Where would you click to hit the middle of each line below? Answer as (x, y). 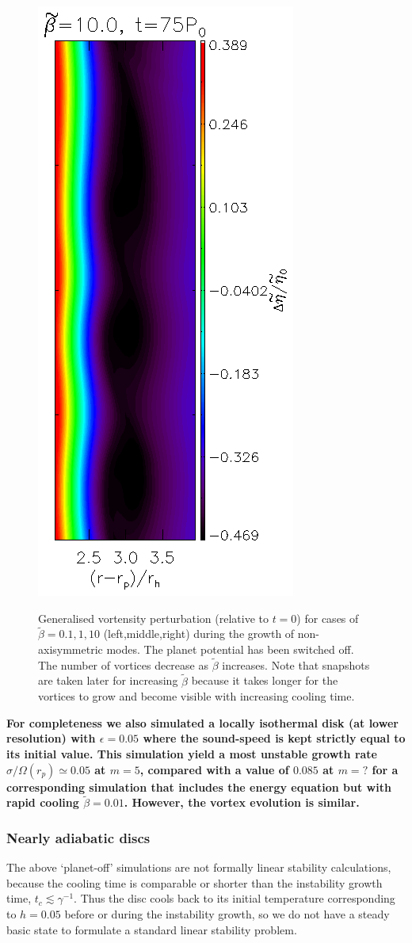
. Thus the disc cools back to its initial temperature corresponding (235, 898)
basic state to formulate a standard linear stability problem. (152, 929)
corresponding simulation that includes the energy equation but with (199, 786)
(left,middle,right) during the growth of (199, 634)
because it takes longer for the (265, 680)
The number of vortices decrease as (123, 664)
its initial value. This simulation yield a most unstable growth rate (192, 754)
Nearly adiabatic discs (78, 837)
